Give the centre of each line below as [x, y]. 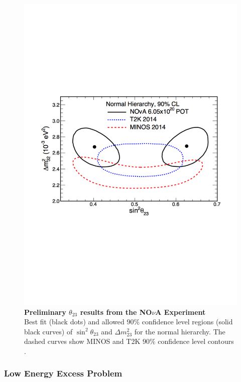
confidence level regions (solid [187, 322]
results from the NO [116, 312]
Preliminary [45, 312]
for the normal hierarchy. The [180, 331]
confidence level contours [196, 341]
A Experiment [180, 312]
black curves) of [48, 331]
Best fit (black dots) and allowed [74, 322]
